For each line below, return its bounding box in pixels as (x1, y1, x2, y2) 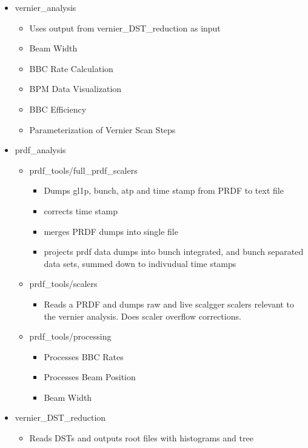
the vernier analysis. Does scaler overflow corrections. (44, 309, 241, 322)
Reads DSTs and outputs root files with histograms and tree (29, 432, 253, 444)
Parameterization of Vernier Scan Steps (29, 123, 176, 136)
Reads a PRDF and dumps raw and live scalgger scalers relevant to (44, 297, 294, 310)
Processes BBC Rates (44, 350, 124, 363)
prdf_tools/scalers (29, 277, 98, 290)
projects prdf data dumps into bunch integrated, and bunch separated (44, 245, 304, 258)
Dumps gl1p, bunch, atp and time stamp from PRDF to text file (44, 184, 284, 197)
